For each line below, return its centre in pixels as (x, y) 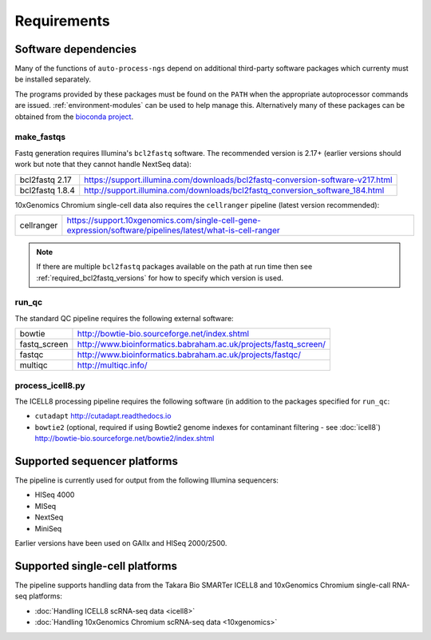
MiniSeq (48, 528)
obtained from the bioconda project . (74, 117)
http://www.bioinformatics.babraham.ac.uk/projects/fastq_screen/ (202, 344)
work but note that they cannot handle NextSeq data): (103, 165)
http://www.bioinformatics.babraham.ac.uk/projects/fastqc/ (189, 355)
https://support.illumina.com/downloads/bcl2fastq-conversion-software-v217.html (238, 180)
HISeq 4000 (55, 495)
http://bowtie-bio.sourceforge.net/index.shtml (163, 334)
